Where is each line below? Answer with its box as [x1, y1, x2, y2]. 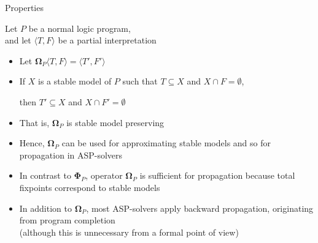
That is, [19, 116, 50, 129]
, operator [85, 169, 123, 182]
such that [122, 75, 158, 88]
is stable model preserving [66, 116, 165, 129]
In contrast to [19, 169, 71, 182]
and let [5, 34, 31, 47]
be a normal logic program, [28, 21, 131, 34]
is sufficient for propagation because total [139, 169, 295, 182]
